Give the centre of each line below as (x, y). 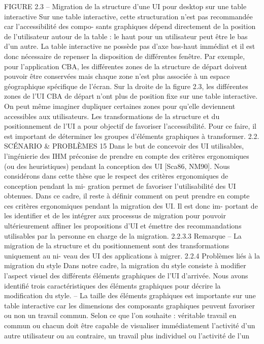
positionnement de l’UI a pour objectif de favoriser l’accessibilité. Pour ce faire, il (130, 126)
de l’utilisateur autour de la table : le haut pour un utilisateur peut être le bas (126, 36)
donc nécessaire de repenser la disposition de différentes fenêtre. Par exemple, (125, 56)
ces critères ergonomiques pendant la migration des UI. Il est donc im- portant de (131, 205)
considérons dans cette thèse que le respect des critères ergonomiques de (116, 176)
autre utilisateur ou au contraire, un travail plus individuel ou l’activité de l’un (127, 335)
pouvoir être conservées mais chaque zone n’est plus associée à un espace (117, 76)
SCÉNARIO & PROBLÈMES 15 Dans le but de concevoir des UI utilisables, (124, 146)
